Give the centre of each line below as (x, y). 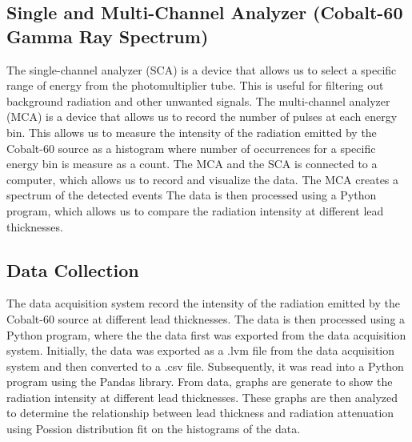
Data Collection (73, 269)
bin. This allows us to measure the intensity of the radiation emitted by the (192, 132)
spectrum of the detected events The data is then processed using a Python (192, 195)
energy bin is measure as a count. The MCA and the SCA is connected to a (192, 164)
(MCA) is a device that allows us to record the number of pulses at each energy (202, 117)
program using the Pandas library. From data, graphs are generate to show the (200, 382)
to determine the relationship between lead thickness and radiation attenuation (200, 413)
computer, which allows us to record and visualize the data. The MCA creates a (203, 179)
